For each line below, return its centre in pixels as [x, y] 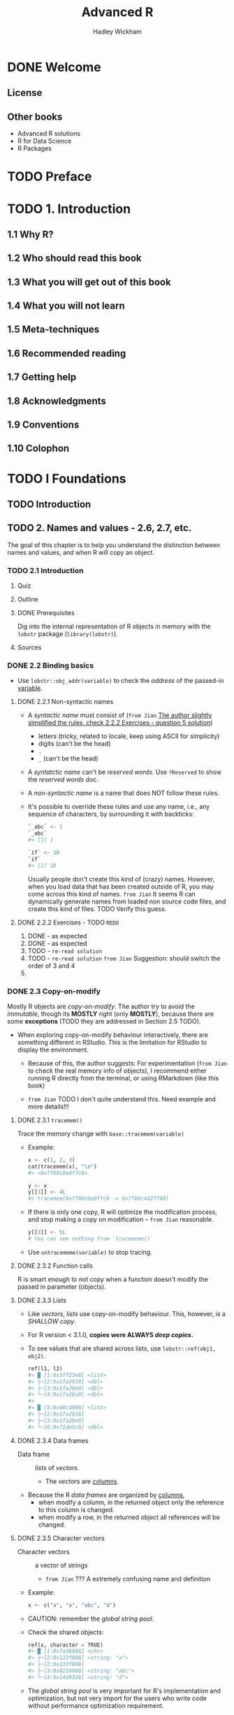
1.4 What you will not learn [66, 306]
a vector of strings [61, 1565]
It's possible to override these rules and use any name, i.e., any [119, 807]
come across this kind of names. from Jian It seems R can [111, 894]
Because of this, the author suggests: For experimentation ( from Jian [127, 1063]
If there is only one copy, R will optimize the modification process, [123, 1212]
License [25, 93]
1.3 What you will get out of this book [89, 282]
